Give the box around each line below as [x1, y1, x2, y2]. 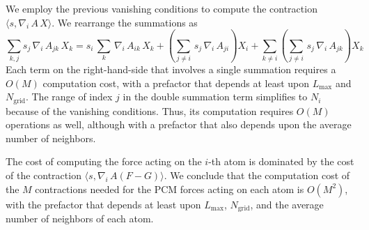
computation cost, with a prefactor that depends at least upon [42, 75, 310, 90]
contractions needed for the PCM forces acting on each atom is [35, 181, 304, 196]
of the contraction [6, 167, 81, 182]
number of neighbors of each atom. [6, 210, 154, 225]
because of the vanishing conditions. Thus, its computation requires [6, 103, 294, 118]
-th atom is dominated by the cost [208, 154, 354, 169]
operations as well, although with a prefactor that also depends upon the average [6, 117, 352, 132]
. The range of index [25, 89, 113, 104]
